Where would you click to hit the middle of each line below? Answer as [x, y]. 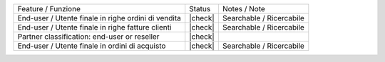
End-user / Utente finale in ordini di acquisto [92, 46]
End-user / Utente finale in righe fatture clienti [94, 27]
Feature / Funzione [49, 9]
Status [200, 9]
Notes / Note [243, 9]
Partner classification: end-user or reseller [88, 37]
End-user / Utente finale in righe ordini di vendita [99, 18]
